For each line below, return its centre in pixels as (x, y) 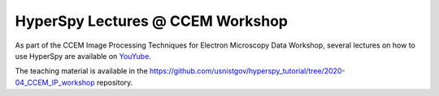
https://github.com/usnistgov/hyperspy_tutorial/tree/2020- (247, 71)
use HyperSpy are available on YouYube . (83, 56)
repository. (115, 82)
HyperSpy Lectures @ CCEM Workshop (152, 21)
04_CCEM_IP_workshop (55, 82)
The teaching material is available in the (81, 71)
